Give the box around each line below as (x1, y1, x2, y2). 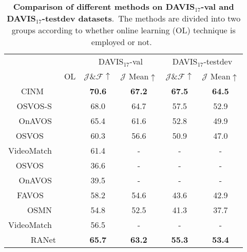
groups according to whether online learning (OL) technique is (11, 24, 236, 36)
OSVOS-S (16, 100, 52, 112)
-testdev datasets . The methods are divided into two (42, 12, 241, 24)
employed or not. (91, 36, 152, 48)
